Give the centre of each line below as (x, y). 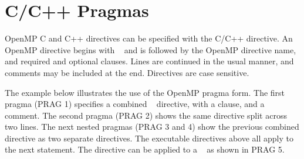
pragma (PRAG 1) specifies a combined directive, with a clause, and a (135, 104)
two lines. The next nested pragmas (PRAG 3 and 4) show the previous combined (152, 127)
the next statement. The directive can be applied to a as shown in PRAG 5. (145, 149)
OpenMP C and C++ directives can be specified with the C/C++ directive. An (149, 38)
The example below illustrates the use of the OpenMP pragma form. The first (145, 92)
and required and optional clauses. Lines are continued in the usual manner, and (149, 61)
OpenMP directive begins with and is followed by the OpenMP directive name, (151, 49)
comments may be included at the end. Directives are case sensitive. (127, 72)
